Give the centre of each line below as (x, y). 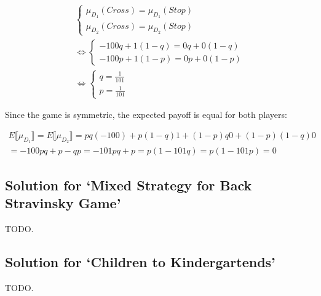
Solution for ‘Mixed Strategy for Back (129, 185)
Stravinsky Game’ (63, 202)
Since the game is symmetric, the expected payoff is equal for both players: (146, 115)
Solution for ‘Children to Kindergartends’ (140, 261)
